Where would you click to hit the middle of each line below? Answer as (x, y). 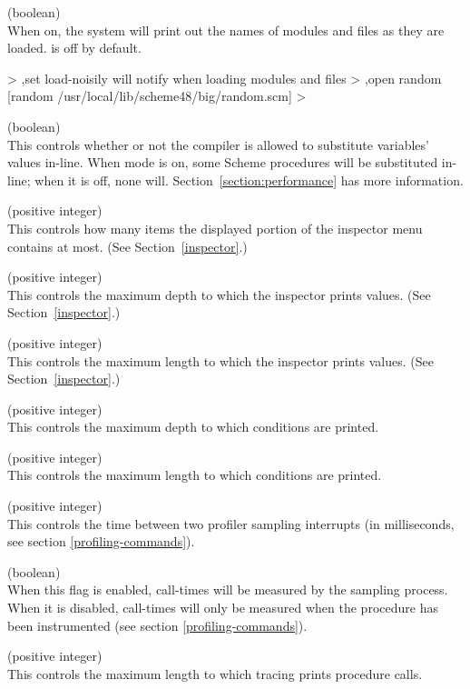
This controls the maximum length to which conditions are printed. (195, 475)
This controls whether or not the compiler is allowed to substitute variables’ (218, 144)
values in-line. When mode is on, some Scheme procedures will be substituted (223, 162)
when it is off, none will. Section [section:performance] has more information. (249, 180)
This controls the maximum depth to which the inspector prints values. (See (219, 294)
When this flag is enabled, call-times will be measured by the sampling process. (228, 589)
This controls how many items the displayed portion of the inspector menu (215, 228)
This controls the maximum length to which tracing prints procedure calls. (215, 673)
